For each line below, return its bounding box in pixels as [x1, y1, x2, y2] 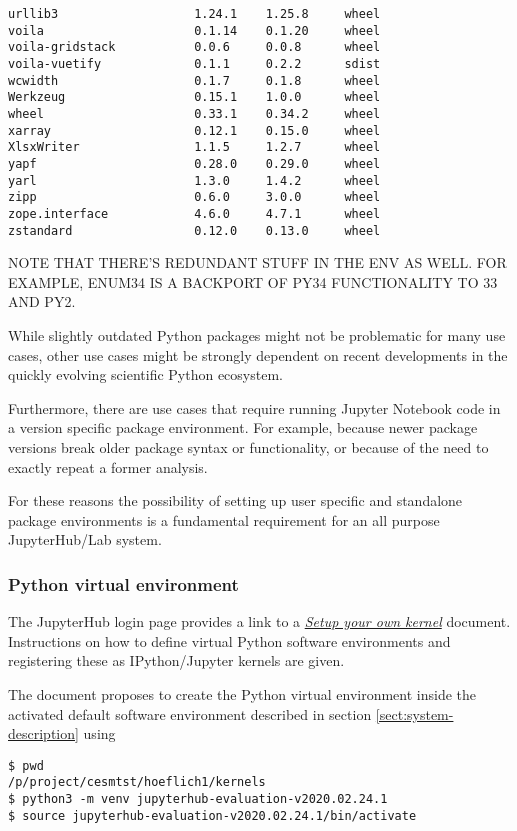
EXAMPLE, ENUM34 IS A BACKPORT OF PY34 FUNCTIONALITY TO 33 [8, 271, 498, 292]
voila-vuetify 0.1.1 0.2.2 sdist [8, 56, 381, 71]
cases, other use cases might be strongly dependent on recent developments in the [8, 344, 508, 365]
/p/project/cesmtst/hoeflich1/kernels [8, 775, 266, 790]
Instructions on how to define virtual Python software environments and [8, 630, 451, 651]
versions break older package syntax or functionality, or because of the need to [8, 436, 489, 457]
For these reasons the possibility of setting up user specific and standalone [8, 490, 463, 511]
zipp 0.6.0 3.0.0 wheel [8, 190, 381, 205]
